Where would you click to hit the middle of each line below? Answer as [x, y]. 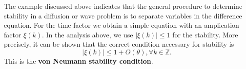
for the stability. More [205, 34]
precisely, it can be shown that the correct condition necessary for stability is [119, 44]
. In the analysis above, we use [88, 34]
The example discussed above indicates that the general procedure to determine [123, 6]
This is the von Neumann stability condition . [79, 60]
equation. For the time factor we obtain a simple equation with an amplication [122, 25]
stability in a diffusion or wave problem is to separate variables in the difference [123, 15]
